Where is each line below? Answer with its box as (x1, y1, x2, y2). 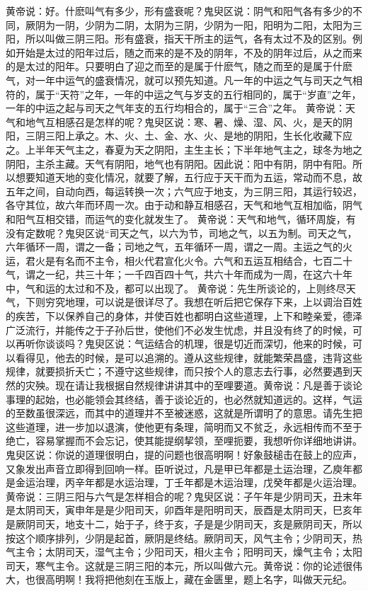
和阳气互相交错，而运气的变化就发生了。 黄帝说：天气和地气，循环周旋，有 (6, 211, 356, 226)
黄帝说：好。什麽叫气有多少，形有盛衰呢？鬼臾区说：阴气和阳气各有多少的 (6, 4, 352, 18)
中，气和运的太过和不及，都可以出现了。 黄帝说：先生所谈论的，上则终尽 (6, 280, 346, 295)
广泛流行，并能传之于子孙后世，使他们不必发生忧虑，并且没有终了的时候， (6, 322, 352, 337)
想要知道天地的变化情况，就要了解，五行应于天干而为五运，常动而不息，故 (15, 170, 362, 185)
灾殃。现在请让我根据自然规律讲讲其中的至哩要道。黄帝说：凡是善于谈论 (25, 378, 362, 393)
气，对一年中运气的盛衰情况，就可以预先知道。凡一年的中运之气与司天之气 (6, 72, 352, 87)
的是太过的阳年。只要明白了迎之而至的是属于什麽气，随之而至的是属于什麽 (6, 59, 352, 74)
